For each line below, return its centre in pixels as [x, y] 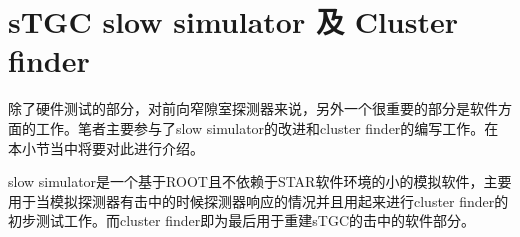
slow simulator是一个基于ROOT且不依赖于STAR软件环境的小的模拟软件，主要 [260, 181]
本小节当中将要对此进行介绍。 [106, 147]
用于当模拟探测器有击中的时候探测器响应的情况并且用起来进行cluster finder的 [258, 200]
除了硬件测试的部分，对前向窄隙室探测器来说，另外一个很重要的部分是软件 [253, 108]
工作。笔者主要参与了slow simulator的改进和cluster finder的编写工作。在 [267, 127]
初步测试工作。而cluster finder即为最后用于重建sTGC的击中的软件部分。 [241, 220]
